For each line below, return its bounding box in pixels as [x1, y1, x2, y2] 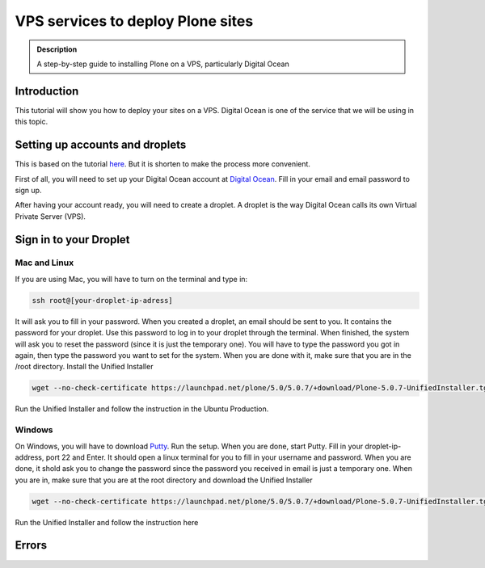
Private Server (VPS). [15, 211, 86, 221]
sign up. [15, 185, 42, 195]
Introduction [15, 84, 79, 98]
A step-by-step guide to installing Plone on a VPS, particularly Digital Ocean [36, 59, 290, 69]
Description [36, 44, 78, 54]
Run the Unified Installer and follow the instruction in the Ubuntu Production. [15, 404, 269, 414]
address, [15, 452, 44, 462]
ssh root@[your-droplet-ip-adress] [32, 296, 173, 305]
